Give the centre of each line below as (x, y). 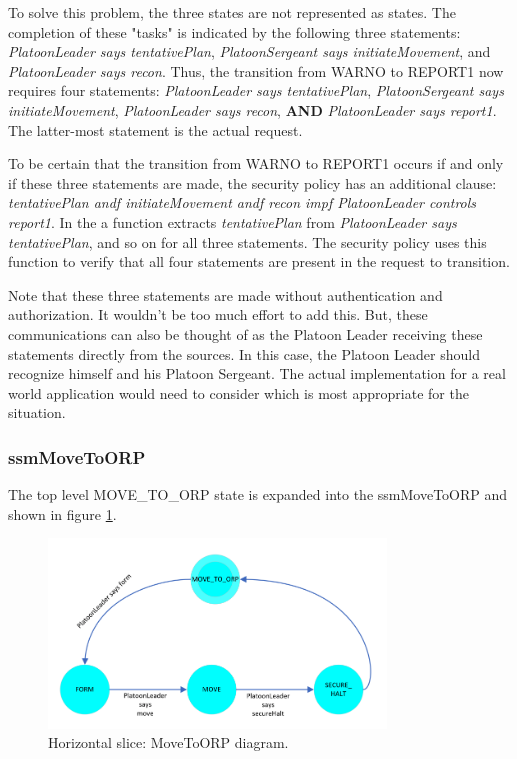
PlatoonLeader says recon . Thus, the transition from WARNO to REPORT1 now (256, 70)
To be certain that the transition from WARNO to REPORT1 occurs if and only (256, 163)
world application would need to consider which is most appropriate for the (238, 392)
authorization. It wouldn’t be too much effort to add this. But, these (218, 314)
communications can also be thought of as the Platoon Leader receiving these (245, 333)
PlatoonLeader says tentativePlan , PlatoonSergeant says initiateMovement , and (249, 51)
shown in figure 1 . (62, 513)
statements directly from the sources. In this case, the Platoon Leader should (244, 353)
